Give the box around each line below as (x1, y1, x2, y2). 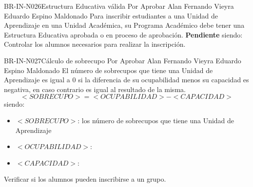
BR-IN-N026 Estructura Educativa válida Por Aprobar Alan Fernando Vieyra (4, 1, 234, 11)
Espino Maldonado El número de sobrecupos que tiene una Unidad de (4, 65, 213, 75)
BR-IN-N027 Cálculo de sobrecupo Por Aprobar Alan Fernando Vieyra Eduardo (4, 55, 241, 65)
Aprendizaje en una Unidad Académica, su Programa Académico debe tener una (4, 20, 245, 30)
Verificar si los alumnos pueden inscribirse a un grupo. (4, 174, 166, 184)
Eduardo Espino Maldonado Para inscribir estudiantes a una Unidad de (4, 10, 218, 20)
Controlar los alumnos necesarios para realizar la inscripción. (4, 39, 186, 49)
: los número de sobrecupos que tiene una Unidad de (78, 115, 234, 125)
